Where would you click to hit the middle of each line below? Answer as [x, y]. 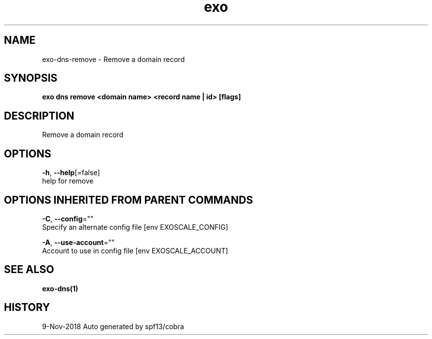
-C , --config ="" [68, 218]
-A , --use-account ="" [78, 242]
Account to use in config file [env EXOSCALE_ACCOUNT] [135, 250]
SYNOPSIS [31, 78]
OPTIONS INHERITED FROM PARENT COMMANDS [128, 200]
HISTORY [27, 308]
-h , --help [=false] [71, 173]
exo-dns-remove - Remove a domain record [113, 59]
